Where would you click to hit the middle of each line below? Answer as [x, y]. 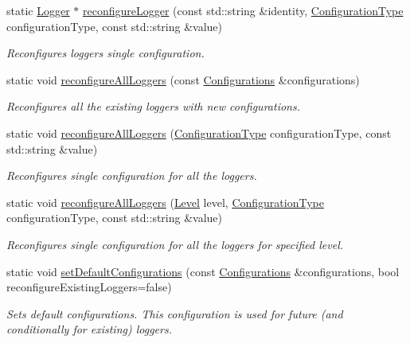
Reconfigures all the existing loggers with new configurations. [153, 106]
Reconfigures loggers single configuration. [105, 53]
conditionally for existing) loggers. [89, 329]
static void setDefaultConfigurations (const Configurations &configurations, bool [203, 271]
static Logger [38, 10]
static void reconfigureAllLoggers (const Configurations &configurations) [183, 79]
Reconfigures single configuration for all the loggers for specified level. [175, 244]
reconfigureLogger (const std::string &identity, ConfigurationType [243, 10]
